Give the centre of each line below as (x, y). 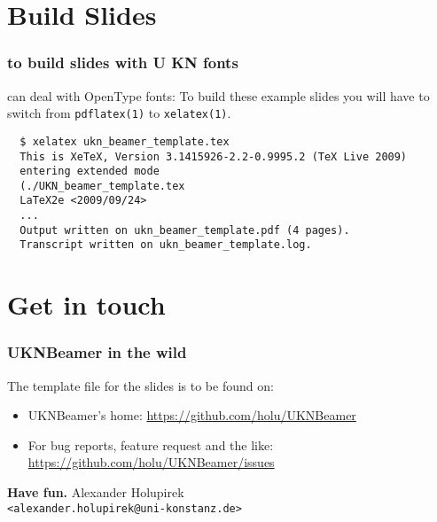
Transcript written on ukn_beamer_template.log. (166, 245)
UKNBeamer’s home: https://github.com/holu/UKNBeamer (192, 415)
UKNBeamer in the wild (97, 352)
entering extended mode (90, 171)
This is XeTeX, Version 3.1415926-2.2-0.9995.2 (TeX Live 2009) (214, 156)
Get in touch (86, 304)
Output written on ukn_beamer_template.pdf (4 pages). (185, 230)
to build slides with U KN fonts (123, 62)
